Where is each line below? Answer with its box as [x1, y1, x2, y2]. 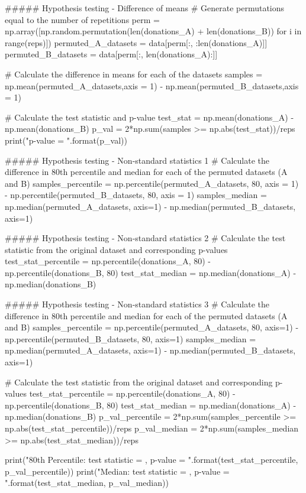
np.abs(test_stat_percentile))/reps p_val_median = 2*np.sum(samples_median [5, 422, 299, 434]
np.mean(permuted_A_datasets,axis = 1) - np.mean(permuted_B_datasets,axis [5, 79, 299, 92]
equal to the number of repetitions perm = [5, 13, 160, 25]
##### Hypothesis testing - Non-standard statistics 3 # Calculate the [5, 298, 269, 310]
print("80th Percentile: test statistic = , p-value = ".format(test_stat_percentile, [5, 453, 298, 466]
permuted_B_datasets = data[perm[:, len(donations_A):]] [5, 48, 218, 60]
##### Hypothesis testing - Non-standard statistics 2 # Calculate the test [5, 232, 286, 244]
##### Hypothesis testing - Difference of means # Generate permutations [5, 2, 285, 14]
